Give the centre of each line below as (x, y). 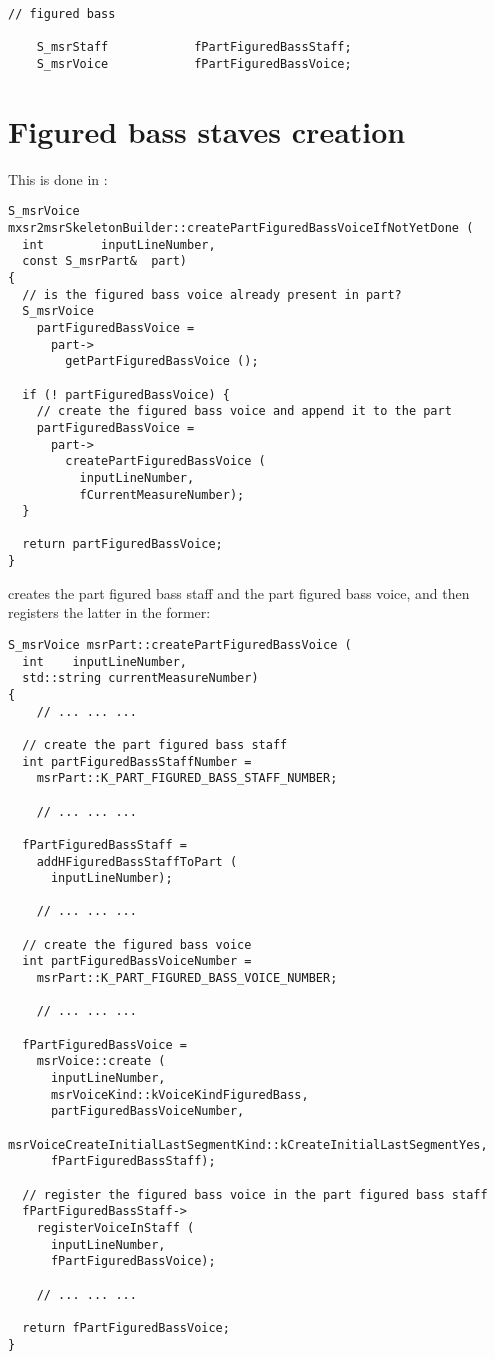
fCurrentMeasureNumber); (162, 494)
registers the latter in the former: (109, 612)
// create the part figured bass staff (155, 744)
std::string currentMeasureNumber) (140, 678)
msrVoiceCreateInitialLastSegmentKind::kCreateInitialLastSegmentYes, (248, 1144)
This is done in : (58, 178)
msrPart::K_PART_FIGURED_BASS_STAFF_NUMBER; (187, 778)
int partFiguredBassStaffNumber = (137, 761)
